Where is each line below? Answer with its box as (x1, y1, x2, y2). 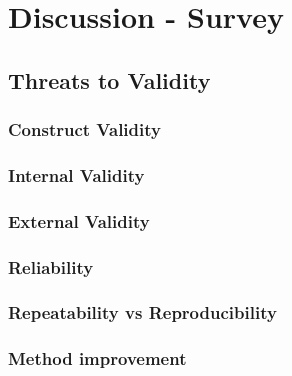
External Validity (8, 208, 150, 233)
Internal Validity (8, 162, 145, 187)
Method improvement (8, 346, 187, 371)
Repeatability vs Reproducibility (8, 300, 277, 325)
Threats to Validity (8, 64, 211, 95)
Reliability (8, 254, 94, 279)
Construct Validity (8, 117, 161, 142)
